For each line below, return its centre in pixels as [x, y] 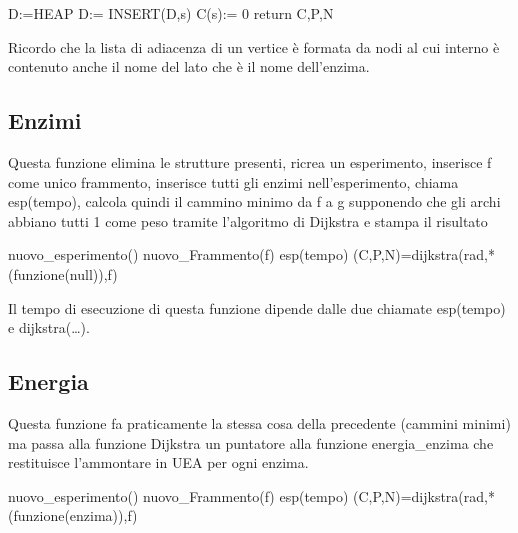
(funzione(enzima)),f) [73, 515]
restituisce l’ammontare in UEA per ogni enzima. [158, 462]
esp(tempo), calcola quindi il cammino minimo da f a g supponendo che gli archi [254, 201]
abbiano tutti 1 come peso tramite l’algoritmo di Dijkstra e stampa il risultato [248, 220]
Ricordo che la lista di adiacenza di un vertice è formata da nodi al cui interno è [254, 46]
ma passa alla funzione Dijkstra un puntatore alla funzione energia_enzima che [251, 442]
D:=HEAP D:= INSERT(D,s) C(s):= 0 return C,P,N [171, 13]
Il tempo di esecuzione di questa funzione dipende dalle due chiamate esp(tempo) [257, 307]
